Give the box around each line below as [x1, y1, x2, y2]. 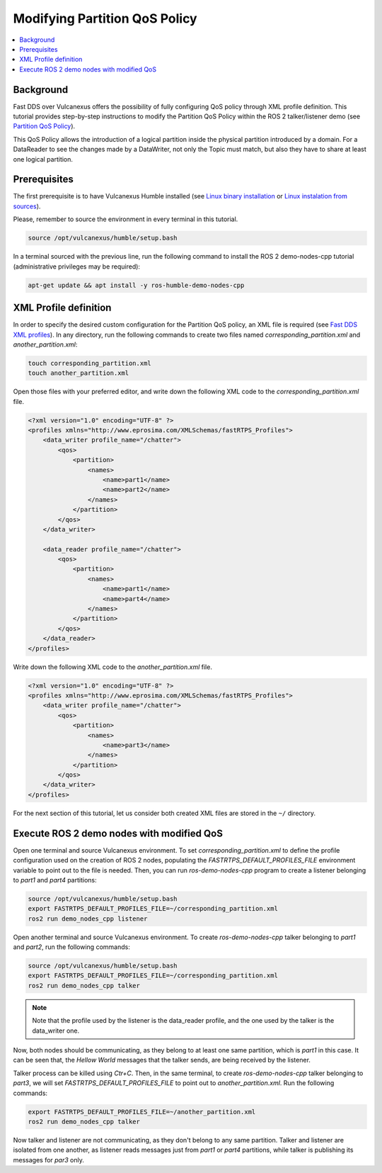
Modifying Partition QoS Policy [13, 11, 197, 26]
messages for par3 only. [13, 1155, 84, 1164]
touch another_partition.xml [28, 369, 129, 377]
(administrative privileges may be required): [13, 262, 141, 271]
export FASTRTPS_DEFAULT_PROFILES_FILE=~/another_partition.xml [28, 1108, 256, 1116]
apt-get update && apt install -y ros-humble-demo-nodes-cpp [28, 281, 245, 289]
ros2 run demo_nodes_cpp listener [28, 914, 148, 923]
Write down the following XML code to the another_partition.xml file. [13, 663, 212, 671]
